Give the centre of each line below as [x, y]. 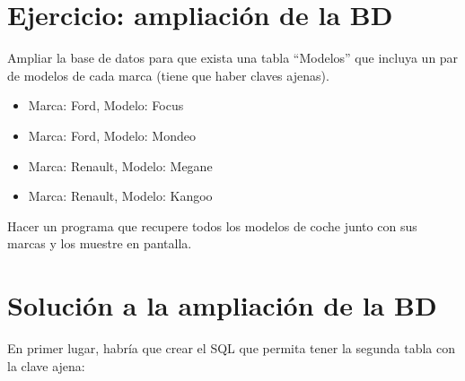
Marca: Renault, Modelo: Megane [120, 165]
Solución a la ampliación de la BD [222, 305]
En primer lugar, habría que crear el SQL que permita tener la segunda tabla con [231, 348]
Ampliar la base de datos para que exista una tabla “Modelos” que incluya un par [233, 58]
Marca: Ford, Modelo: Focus [106, 105]
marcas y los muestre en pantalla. [100, 243]
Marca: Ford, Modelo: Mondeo [112, 135]
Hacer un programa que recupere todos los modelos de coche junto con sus [212, 225]
